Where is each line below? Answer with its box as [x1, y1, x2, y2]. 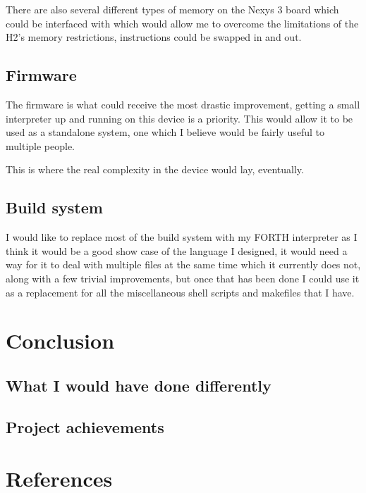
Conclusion [6, 326, 115, 355]
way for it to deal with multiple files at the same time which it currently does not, [6, 257, 361, 272]
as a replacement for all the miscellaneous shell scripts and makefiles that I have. [6, 285, 355, 299]
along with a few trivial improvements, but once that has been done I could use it [6, 270, 360, 285]
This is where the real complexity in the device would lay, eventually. [6, 162, 304, 177]
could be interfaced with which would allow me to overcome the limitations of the [6, 15, 359, 30]
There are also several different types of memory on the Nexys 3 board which [6, 2, 339, 16]
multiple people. [6, 138, 75, 153]
